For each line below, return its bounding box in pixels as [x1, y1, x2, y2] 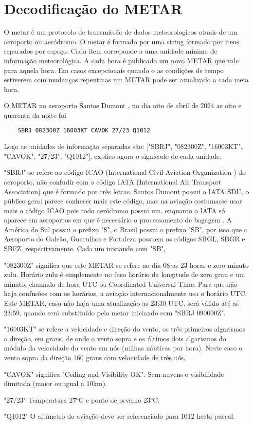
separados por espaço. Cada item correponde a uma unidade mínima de [4, 46, 217, 56]
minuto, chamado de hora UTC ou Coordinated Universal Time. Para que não [4, 278, 237, 289]
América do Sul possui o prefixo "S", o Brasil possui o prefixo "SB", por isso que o [4, 224, 248, 234]
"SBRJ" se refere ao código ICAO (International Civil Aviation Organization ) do [4, 167, 246, 177]
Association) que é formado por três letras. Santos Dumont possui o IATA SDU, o [4, 186, 249, 196]
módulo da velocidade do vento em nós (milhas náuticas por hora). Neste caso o [4, 343, 243, 353]
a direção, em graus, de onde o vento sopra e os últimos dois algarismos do [4, 333, 226, 343]
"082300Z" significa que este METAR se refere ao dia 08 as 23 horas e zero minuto [4, 259, 249, 270]
